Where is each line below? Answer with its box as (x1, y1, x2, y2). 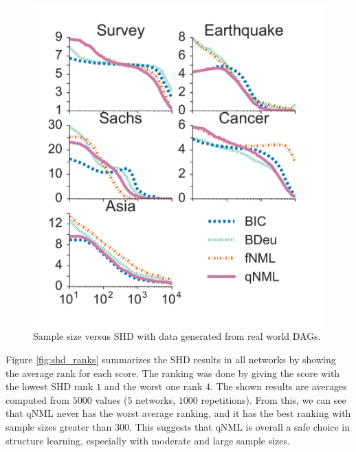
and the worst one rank (104, 379, 203, 394)
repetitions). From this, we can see (201, 392, 346, 407)
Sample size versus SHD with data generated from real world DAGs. (33, 329, 321, 343)
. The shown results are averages (210, 379, 347, 394)
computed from (5, 392, 69, 407)
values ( (95, 392, 128, 407)
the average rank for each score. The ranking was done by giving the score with (5, 365, 340, 380)
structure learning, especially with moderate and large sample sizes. (5, 433, 290, 447)
